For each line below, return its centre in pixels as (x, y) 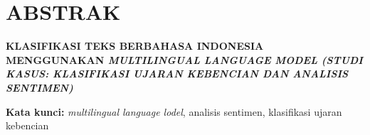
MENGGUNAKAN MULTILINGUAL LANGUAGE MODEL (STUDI (184, 59)
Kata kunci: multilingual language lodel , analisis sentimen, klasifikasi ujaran (174, 111)
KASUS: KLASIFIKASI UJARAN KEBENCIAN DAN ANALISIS (177, 74)
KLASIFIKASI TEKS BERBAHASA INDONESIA (135, 46)
